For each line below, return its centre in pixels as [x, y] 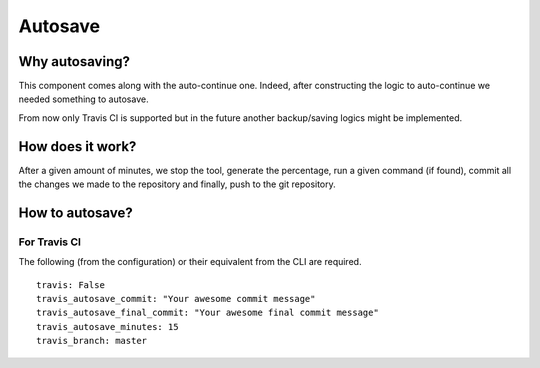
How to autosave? [76, 212]
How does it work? [77, 146]
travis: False [70, 284]
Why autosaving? [74, 61]
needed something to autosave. [83, 99]
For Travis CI [50, 242]
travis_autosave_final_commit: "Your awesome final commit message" [207, 313]
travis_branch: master [92, 341]
